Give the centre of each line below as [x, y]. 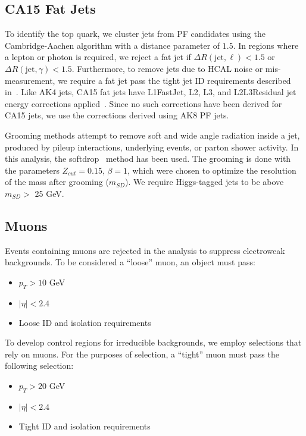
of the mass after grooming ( [57, 182]
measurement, [30, 80]
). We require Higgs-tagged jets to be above [204, 182]
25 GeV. [49, 193]
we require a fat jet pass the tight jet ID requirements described [174, 80]
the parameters [32, 170]
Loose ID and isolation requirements [85, 322]
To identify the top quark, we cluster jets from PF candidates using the [135, 34]
